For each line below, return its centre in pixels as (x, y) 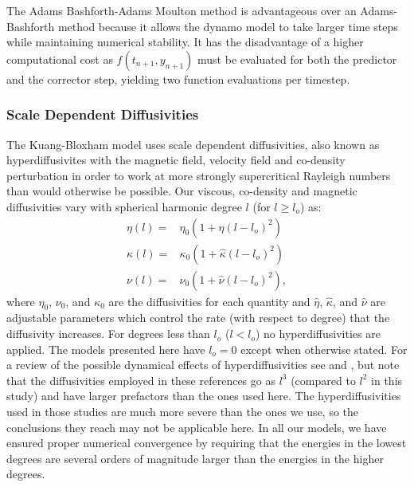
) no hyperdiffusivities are (318, 334)
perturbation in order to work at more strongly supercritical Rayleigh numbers (199, 175)
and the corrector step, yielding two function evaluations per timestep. (178, 79)
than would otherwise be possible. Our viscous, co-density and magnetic (182, 191)
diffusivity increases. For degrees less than (108, 334)
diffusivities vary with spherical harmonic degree (124, 206)
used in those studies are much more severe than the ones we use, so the (183, 412)
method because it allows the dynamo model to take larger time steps (228, 26)
